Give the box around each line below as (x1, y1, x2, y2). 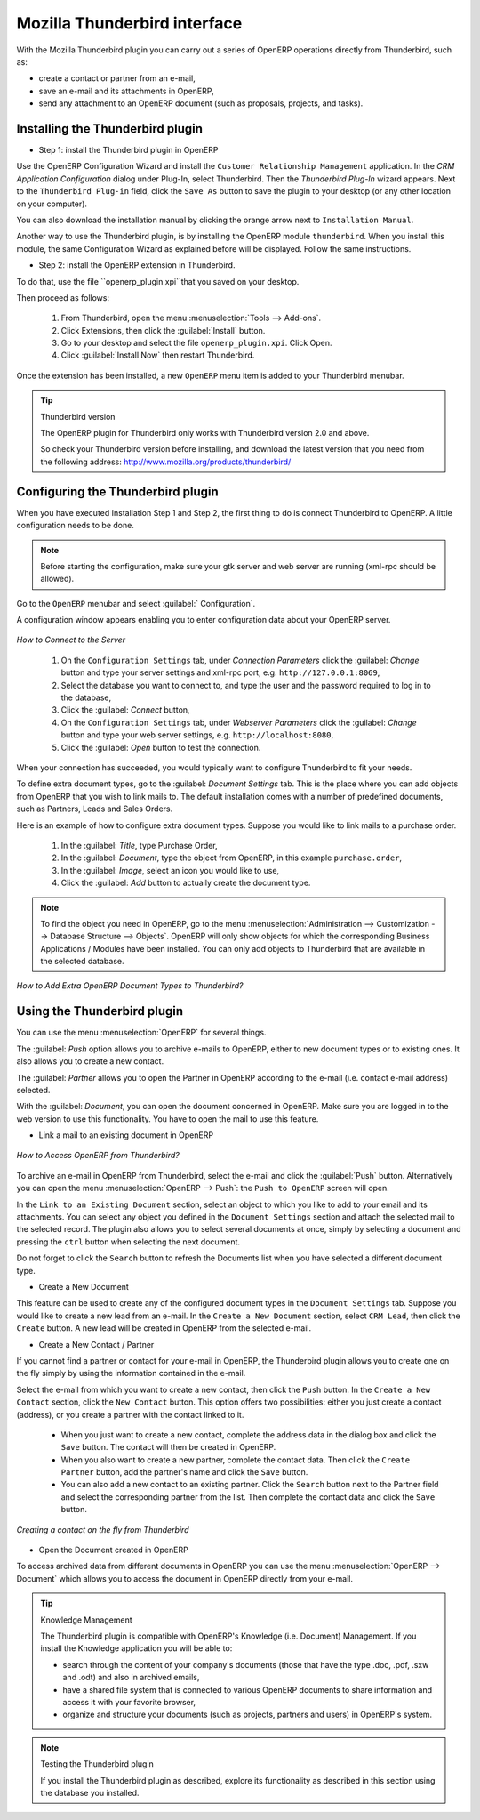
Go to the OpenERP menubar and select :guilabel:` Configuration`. (16, 598, 256, 608)
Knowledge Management (40, 1615, 132, 1625)
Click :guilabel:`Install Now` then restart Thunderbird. (60, 350, 255, 360)
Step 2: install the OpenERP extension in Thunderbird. (38, 260, 236, 270)
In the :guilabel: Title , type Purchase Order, (60, 840, 218, 850)
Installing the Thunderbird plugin (16, 121, 204, 136)
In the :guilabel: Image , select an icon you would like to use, (60, 865, 280, 875)
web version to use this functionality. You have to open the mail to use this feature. (16, 1113, 319, 1124)
